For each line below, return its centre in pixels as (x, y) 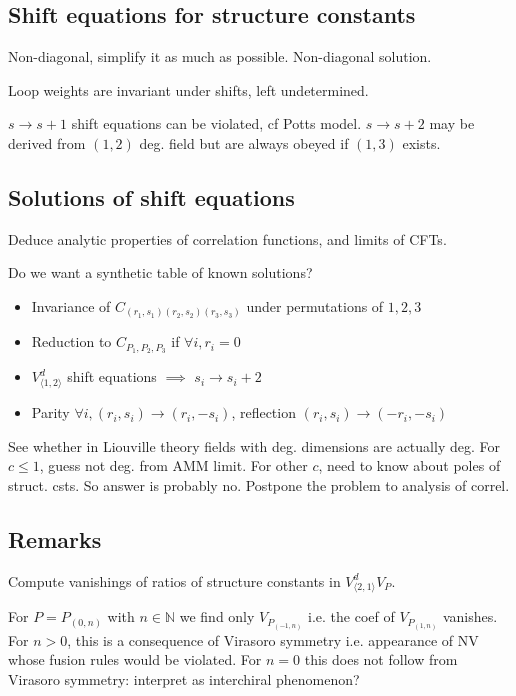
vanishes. (470, 616)
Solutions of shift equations (151, 196)
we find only (217, 616)
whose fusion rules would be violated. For (135, 659)
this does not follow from (381, 659)
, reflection (263, 412)
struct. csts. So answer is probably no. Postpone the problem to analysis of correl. (259, 484)
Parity (50, 412)
